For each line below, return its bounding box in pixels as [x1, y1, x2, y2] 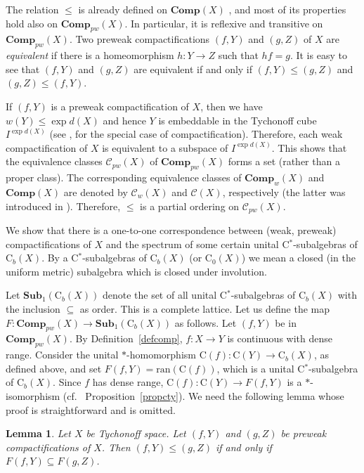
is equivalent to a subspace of [102, 140, 228, 155]
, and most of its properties [228, 2, 346, 16]
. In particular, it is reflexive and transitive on [124, 15, 323, 30]
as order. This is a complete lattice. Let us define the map [79, 301, 330, 316]
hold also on [6, 15, 58, 30]
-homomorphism [126, 347, 196, 362]
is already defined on [78, 2, 167, 16]
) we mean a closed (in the [241, 250, 356, 265]
